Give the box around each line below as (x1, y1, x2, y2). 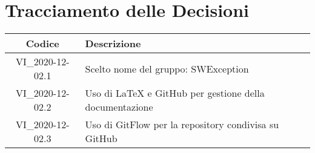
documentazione (85, 100, 153, 114)
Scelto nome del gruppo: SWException (85, 61, 249, 76)
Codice (25, 36, 59, 51)
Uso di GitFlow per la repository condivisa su (85, 117, 279, 132)
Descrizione (85, 36, 141, 51)
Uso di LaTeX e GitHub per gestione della (85, 86, 265, 100)
